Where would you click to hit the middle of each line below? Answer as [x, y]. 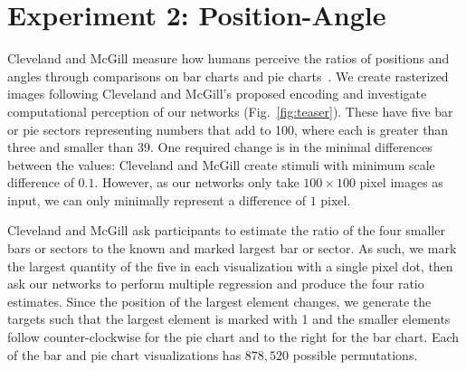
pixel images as [401, 182]
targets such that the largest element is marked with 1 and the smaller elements [229, 319]
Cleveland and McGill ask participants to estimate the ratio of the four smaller [226, 230]
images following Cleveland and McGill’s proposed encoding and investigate [217, 94]
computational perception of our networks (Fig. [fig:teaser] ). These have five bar [230, 111]
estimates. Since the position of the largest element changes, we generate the [219, 301]
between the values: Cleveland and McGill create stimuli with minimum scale [221, 164]
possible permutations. [355, 354]
